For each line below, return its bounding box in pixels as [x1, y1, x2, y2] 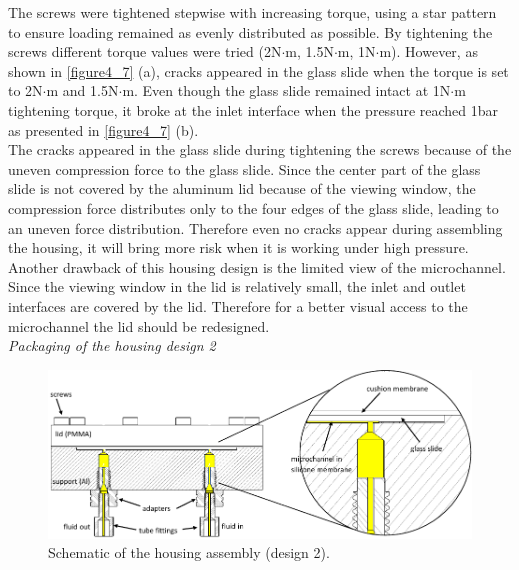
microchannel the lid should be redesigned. [8, 315, 270, 336]
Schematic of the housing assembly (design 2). [48, 542, 330, 563]
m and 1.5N [46, 80, 119, 101]
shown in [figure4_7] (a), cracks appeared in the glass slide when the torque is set [8, 60, 509, 81]
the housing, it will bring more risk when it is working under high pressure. [8, 237, 469, 258]
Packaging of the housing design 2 [8, 335, 216, 356]
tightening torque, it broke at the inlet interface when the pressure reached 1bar [8, 99, 499, 120]
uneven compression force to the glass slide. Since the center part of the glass [8, 158, 481, 179]
